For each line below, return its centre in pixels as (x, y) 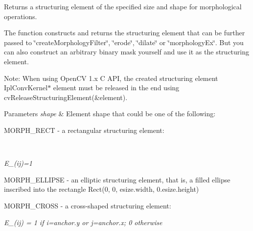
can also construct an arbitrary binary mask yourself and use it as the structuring (126, 52)
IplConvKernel (26, 88)
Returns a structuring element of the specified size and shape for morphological (123, 6)
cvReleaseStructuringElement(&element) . (66, 97)
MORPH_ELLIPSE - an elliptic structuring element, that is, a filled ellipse (117, 179)
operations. (21, 16)
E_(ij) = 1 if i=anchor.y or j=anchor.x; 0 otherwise (83, 222)
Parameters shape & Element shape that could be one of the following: (110, 114)
